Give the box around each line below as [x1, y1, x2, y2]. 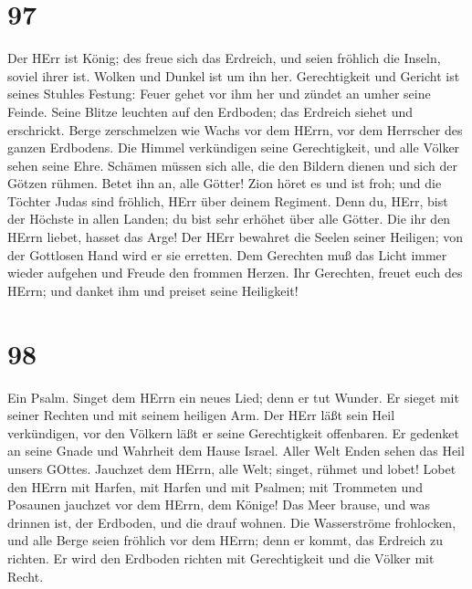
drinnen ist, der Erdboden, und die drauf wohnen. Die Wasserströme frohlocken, [7, 512, 456, 531]
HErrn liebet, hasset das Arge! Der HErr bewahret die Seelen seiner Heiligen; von [7, 227, 463, 247]
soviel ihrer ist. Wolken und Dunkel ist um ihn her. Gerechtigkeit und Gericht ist [7, 66, 460, 85]
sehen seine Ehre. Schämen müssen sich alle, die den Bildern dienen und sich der [7, 155, 457, 174]
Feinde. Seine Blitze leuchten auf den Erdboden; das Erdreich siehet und [7, 101, 414, 121]
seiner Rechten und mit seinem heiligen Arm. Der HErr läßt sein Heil [7, 405, 395, 425]
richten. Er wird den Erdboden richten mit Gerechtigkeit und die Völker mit [7, 548, 435, 567]
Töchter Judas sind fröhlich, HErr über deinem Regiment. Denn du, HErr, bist [7, 191, 448, 210]
